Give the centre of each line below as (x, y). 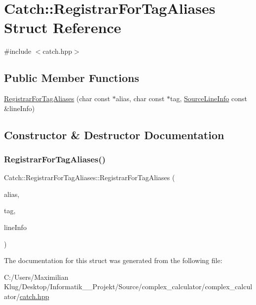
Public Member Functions (72, 78)
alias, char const (140, 98)
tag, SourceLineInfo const (209, 98)
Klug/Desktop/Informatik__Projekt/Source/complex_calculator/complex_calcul (128, 286)
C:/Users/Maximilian (36, 277)
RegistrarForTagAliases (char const (57, 98)
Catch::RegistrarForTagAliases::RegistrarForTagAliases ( (90, 177)
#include (18, 51)
